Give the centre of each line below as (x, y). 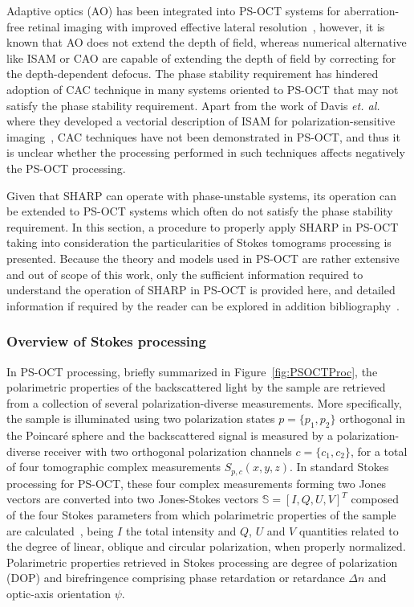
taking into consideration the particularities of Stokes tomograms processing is (199, 242)
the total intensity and (181, 530)
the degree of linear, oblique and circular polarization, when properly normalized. (206, 546)
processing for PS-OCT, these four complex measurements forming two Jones (197, 483)
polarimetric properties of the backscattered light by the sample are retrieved (196, 387)
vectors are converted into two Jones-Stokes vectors (133, 499)
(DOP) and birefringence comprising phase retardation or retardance (176, 578)
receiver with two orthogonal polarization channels (168, 451)
